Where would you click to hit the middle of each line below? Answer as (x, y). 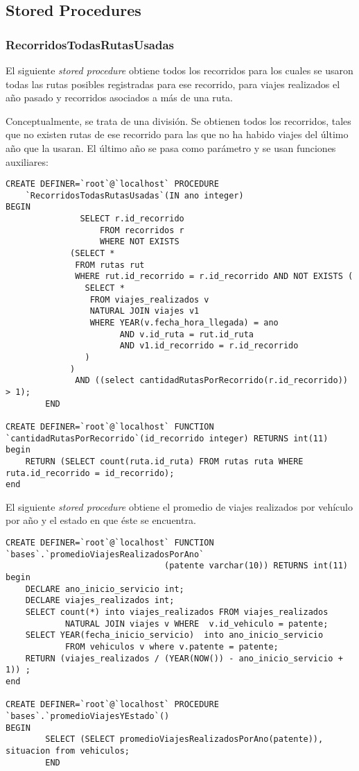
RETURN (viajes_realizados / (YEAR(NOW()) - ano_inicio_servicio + (184, 658)
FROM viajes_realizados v (149, 299)
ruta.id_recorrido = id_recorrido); (90, 473)
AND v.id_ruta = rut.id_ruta (186, 334)
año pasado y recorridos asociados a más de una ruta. (119, 98)
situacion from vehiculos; (68, 751)
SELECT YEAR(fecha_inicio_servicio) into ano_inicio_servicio (174, 635)
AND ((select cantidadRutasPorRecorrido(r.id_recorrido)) (211, 381)
